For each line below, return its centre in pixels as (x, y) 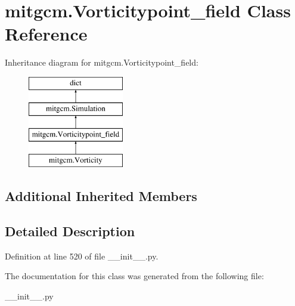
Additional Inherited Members (101, 196)
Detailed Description (70, 231)
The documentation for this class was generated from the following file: (134, 276)
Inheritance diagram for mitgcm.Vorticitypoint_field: (102, 62)
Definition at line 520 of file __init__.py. (82, 256)
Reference (46, 34)
